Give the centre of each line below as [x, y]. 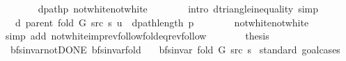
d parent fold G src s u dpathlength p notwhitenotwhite [162, 22]
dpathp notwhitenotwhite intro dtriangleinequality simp [178, 8]
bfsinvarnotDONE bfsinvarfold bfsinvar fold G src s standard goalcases [175, 49]
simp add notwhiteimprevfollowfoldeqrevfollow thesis [137, 36]
